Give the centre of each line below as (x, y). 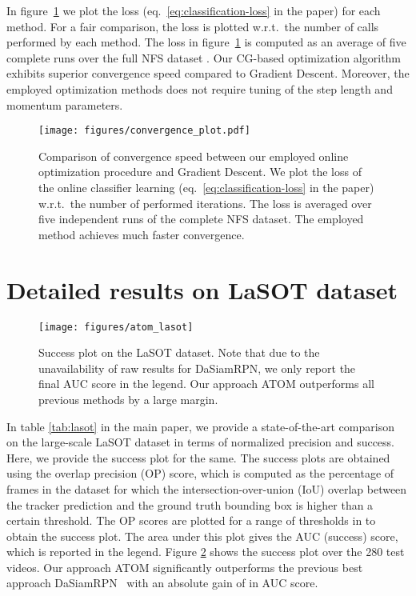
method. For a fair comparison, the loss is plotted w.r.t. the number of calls (193, 26)
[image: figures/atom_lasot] (116, 327)
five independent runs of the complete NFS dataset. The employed (201, 219)
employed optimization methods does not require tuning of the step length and (200, 88)
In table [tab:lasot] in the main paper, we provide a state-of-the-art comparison (200, 426)
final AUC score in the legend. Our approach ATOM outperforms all (206, 384)
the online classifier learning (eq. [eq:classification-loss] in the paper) (206, 187)
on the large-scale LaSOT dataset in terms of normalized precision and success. (201, 442)
